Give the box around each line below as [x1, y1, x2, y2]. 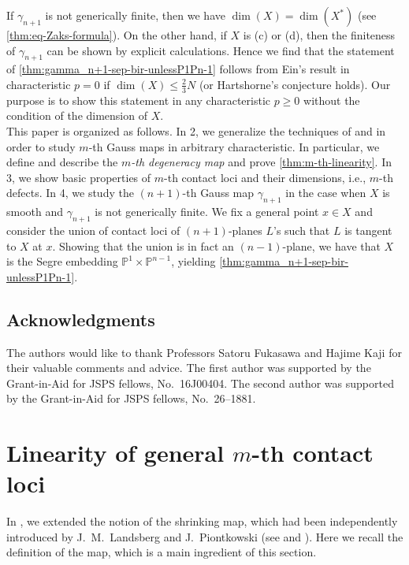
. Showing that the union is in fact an [52, 237, 234, 254]
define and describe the [6, 154, 118, 170]
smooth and [6, 203, 64, 220]
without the [303, 91, 360, 108]
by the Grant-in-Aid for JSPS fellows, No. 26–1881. [6, 390, 256, 407]
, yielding [171, 253, 216, 269]
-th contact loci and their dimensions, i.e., [164, 169, 366, 185]
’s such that [273, 221, 330, 238]
